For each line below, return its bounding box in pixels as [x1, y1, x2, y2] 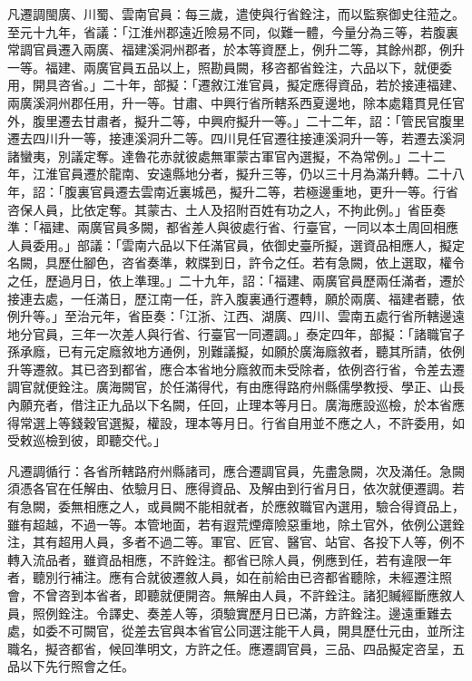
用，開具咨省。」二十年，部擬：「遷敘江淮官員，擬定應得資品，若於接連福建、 [7, 75, 465, 94]
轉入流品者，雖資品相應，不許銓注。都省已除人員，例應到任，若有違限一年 [7, 550, 452, 569]
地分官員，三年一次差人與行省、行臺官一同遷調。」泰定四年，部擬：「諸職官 [7, 324, 452, 343]
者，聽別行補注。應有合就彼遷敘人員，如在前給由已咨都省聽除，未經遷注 [7, 568, 439, 587]
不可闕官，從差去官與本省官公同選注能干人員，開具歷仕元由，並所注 [57, 621, 465, 640]
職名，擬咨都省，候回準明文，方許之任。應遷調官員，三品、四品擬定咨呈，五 [7, 638, 465, 657]
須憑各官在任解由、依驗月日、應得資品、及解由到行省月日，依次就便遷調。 [7, 479, 452, 498]
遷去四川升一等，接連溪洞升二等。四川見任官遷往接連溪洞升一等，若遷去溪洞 [7, 129, 465, 148]
